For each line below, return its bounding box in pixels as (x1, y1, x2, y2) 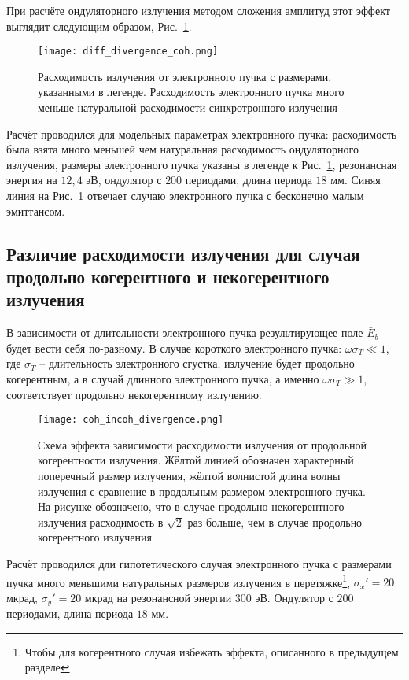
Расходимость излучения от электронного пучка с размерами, (38, 68, 332, 84)
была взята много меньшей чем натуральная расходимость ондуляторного (6, 141, 359, 157)
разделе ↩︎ (24, 659, 70, 675)
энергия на (6, 172, 57, 188)
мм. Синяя (330, 172, 381, 188)
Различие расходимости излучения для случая (6, 241, 360, 265)
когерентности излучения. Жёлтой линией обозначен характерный (38, 452, 354, 468)
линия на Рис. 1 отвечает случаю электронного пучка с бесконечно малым (6, 187, 364, 203)
